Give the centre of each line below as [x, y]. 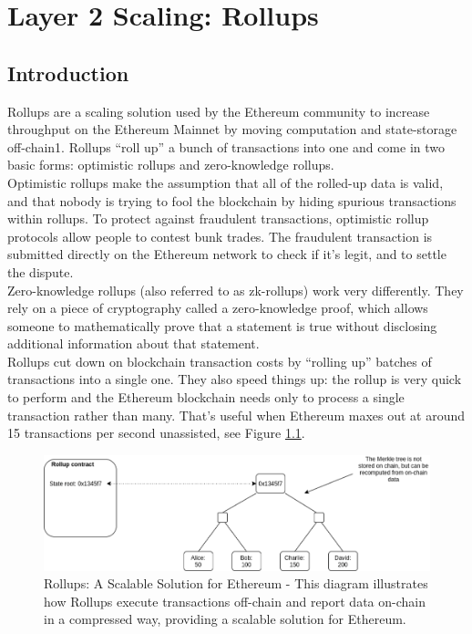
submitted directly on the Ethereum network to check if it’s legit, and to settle [227, 254]
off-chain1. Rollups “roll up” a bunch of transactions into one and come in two [226, 146]
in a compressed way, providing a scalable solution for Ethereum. [225, 619]
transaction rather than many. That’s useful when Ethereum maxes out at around [236, 415]
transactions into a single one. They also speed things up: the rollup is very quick [235, 379]
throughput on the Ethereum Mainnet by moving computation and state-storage [232, 129]
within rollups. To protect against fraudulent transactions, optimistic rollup [218, 218]
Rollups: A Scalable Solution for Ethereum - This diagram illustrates [236, 583]
